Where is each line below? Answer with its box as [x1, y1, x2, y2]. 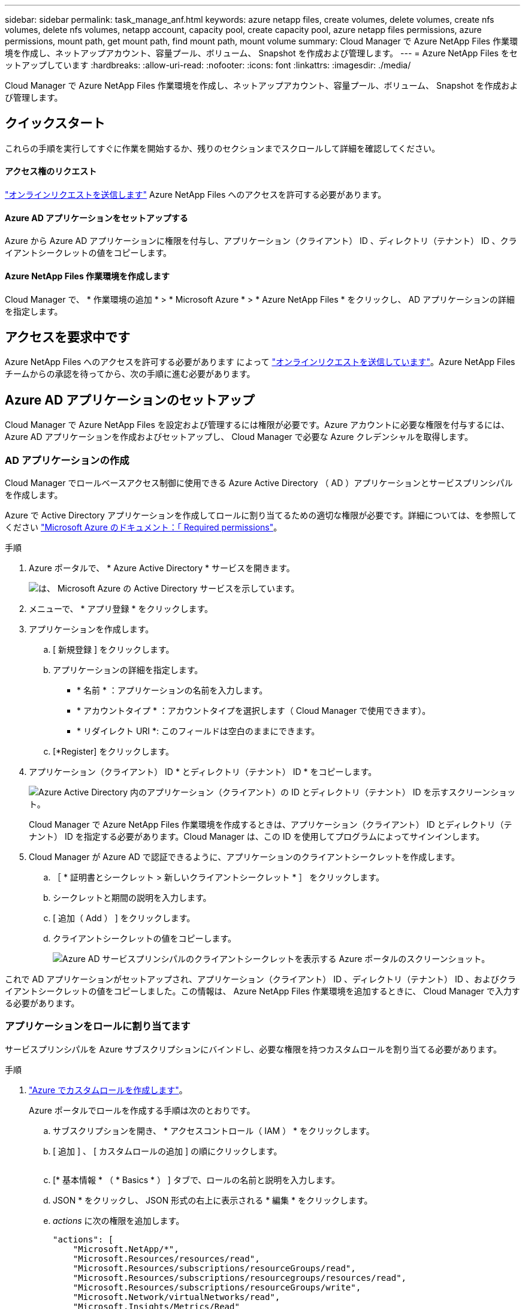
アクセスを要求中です [5, 329, 130, 345]
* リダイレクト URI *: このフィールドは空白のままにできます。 [77, 725, 320, 736]
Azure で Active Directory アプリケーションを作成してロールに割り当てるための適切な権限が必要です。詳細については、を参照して [5, 509, 517, 520]
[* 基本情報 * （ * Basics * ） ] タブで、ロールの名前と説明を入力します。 [53, 1174, 340, 1185]
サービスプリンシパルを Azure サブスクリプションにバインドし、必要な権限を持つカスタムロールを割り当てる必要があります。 [5, 1043, 502, 1054]
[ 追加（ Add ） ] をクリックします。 [53, 912, 195, 923]
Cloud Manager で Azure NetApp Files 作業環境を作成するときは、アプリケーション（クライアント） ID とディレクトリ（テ [29, 819, 512, 830]
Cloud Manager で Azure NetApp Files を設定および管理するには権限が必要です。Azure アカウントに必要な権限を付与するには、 [5, 420, 510, 430]
